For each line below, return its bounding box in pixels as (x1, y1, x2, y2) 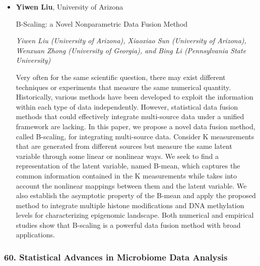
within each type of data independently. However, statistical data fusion (16, 101, 238, 112)
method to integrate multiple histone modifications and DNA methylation (16, 200, 244, 210)
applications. (16, 229, 55, 240)
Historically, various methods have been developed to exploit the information (16, 92, 253, 102)
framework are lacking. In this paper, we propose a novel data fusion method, (16, 121, 255, 131)
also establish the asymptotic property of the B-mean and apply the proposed (16, 190, 256, 201)
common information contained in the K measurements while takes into (16, 170, 237, 181)
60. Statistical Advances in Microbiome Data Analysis (4, 250, 228, 263)
